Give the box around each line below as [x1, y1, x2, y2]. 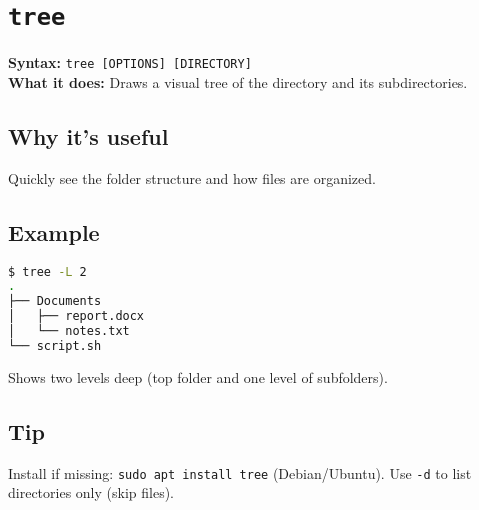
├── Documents [8, 294, 102, 309]
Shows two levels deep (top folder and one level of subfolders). [8, 366, 388, 387]
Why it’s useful [8, 120, 169, 151]
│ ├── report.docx [8, 309, 145, 324]
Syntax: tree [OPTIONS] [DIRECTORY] [8, 52, 252, 73]
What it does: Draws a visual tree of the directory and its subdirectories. [8, 71, 468, 92]
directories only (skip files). [8, 482, 174, 503]
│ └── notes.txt [8, 324, 130, 338]
